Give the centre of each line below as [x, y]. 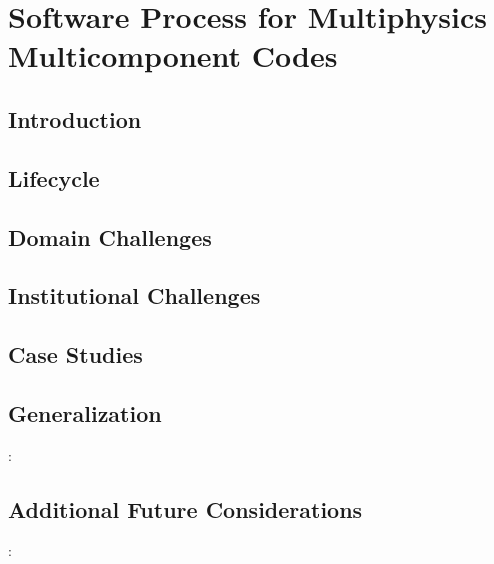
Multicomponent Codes [173, 55]
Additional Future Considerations [185, 508]
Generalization [85, 412]
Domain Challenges [110, 236]
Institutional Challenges [134, 295]
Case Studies [75, 354]
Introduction [75, 118]
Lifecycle [54, 177]
